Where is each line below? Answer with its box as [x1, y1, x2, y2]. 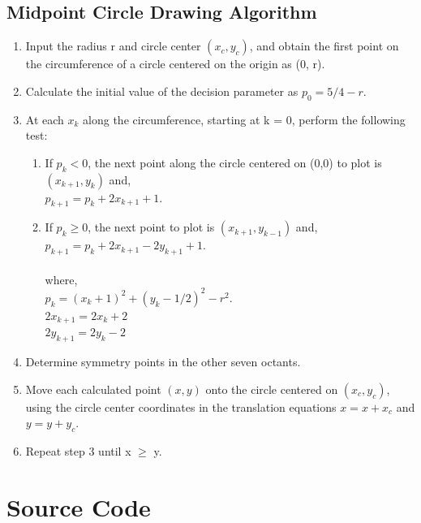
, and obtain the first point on [249, 37, 399, 54]
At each [25, 110, 64, 128]
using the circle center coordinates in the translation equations [25, 398, 337, 415]
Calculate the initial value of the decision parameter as [25, 82, 299, 99]
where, [45, 270, 78, 287]
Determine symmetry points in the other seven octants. [25, 353, 301, 370]
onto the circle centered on [205, 380, 338, 397]
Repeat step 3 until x [25, 443, 131, 460]
